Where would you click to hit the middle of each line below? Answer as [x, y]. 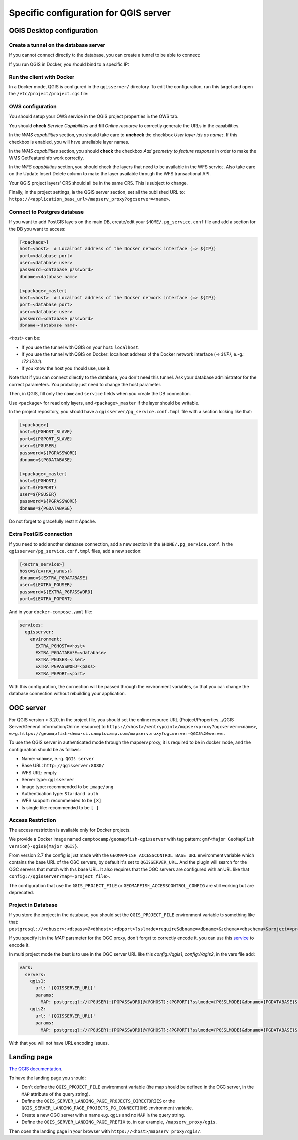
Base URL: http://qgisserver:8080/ [63, 766]
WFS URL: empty [39, 772]
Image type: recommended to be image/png [68, 786]
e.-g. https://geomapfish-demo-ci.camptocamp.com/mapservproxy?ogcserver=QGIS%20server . [117, 733]
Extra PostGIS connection [41, 534]
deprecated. [22, 893]
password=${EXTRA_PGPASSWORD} [56, 592]
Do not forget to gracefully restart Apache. [53, 521]
